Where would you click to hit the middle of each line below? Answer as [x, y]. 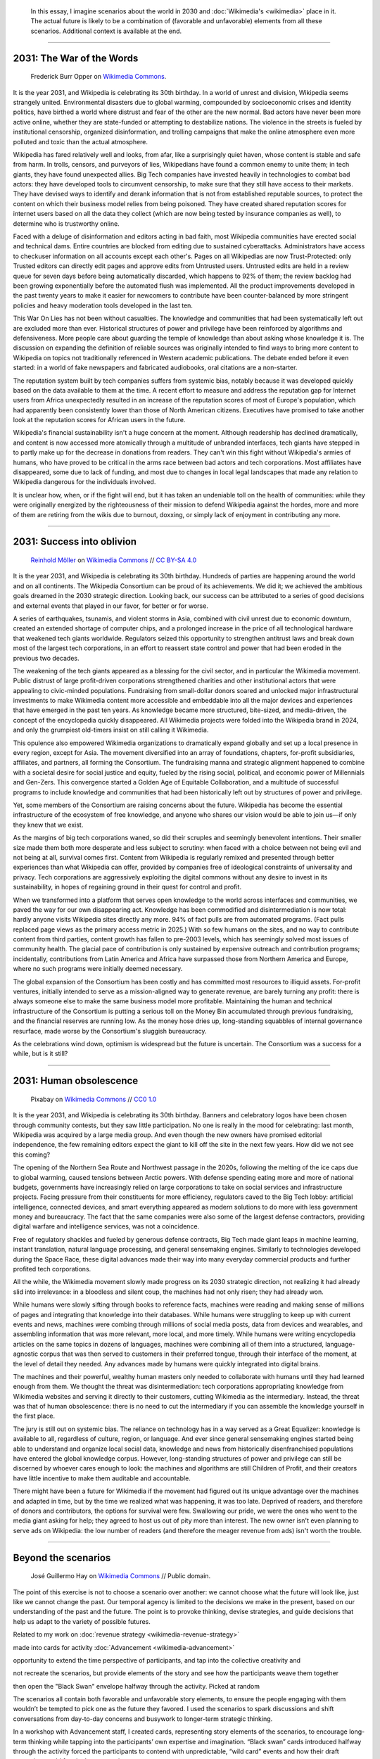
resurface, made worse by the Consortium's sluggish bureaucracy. [110, 1031]
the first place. [34, 1416]
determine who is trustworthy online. [66, 223]
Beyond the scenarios [62, 1557]
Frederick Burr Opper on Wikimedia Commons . [99, 77]
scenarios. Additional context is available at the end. [106, 31]
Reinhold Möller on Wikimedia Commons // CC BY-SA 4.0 [114, 560]
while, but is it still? [40, 1054]
